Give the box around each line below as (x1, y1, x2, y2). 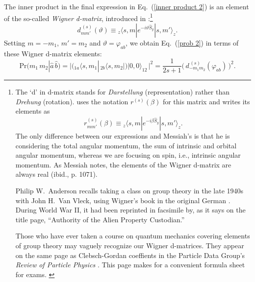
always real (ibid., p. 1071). (15, 169, 98, 179)
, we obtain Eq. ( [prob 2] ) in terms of (126, 37, 239, 47)
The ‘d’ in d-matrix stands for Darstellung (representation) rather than (15, 87, 229, 97)
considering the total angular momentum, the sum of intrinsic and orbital (15, 140, 237, 150)
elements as (15, 106, 50, 116)
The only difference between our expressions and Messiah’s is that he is (15, 131, 230, 141)
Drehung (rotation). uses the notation (15, 96, 128, 106)
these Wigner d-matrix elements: (4, 48, 102, 58)
